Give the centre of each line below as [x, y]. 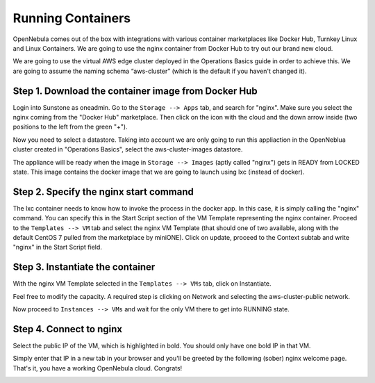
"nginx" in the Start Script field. [57, 247]
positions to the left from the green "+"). [70, 127]
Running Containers [72, 18]
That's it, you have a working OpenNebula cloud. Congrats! [98, 368]
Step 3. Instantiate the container [84, 267]
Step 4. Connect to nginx [68, 329]
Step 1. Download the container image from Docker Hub [135, 91]
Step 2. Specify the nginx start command [103, 191]
